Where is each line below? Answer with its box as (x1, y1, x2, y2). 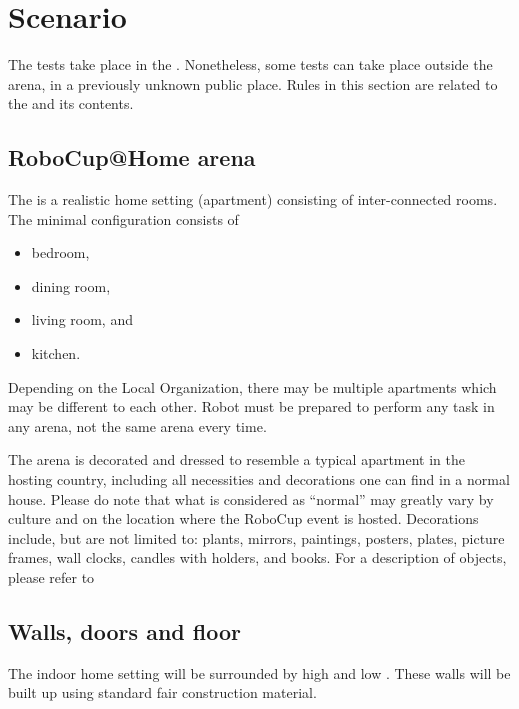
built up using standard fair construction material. (8, 682, 317, 703)
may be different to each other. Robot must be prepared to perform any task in (8, 396, 495, 417)
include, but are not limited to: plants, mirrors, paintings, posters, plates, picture (8, 527, 505, 548)
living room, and (31, 309, 133, 330)
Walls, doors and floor (8, 616, 241, 646)
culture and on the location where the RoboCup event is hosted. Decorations (8, 508, 479, 529)
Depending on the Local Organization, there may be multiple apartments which (8, 376, 497, 397)
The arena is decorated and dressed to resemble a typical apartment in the (8, 449, 466, 470)
